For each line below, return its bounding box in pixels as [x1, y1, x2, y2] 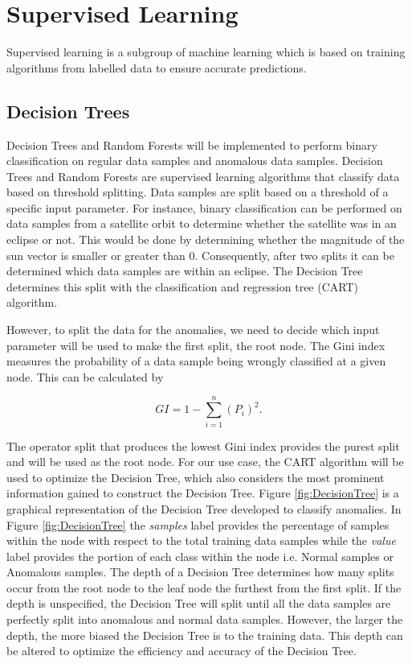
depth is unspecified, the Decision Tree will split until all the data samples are [6, 595, 391, 612]
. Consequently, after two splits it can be [194, 246, 394, 263]
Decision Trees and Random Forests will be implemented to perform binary [6, 136, 377, 153]
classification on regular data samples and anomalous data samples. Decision [6, 152, 383, 169]
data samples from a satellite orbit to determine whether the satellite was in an [6, 215, 397, 232]
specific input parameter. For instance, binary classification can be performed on [6, 199, 402, 216]
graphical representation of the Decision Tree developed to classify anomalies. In [6, 500, 402, 517]
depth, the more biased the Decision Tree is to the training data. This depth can [6, 626, 403, 643]
